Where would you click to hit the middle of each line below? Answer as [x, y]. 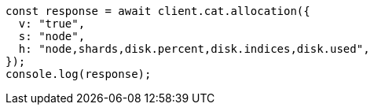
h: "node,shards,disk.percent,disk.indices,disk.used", [194, 49]
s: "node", [52, 36]
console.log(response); [79, 74]
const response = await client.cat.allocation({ [158, 11]
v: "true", [52, 24]
